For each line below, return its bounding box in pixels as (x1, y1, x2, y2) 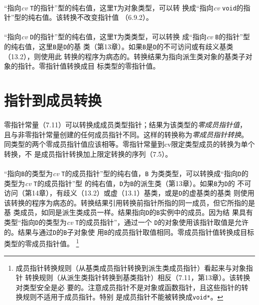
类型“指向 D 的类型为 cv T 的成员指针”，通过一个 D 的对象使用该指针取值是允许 (4, 217, 249, 227)
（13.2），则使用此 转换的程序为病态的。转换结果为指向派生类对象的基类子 (4, 51, 246, 61)
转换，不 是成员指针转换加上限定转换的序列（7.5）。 (4, 148, 172, 159)
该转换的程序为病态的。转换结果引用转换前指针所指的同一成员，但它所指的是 (4, 197, 255, 207)
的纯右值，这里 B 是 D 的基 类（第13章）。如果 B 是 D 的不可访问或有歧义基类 (4, 41, 234, 52)
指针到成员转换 (4, 90, 102, 110)
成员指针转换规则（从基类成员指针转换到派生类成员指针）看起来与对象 (15, 262, 246, 273)
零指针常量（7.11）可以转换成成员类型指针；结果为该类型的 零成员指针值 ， (4, 119, 247, 129)
